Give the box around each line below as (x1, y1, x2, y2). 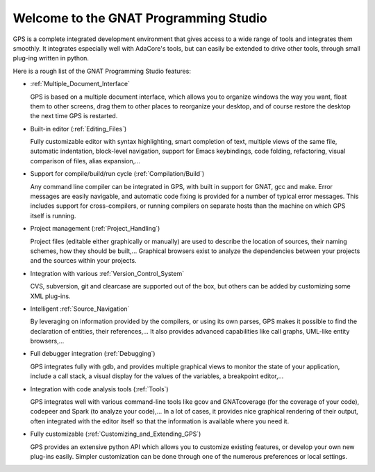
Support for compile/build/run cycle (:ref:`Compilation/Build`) (30, 170, 205, 178)
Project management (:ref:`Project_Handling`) (30, 225, 160, 233)
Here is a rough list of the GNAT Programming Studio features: (12, 67, 191, 75)
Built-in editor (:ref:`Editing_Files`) (30, 124, 127, 133)
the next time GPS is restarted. (30, 112, 118, 120)
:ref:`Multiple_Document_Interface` (30, 80, 130, 88)
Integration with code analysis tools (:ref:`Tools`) (30, 384, 169, 393)
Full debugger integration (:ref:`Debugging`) (30, 350, 156, 358)
